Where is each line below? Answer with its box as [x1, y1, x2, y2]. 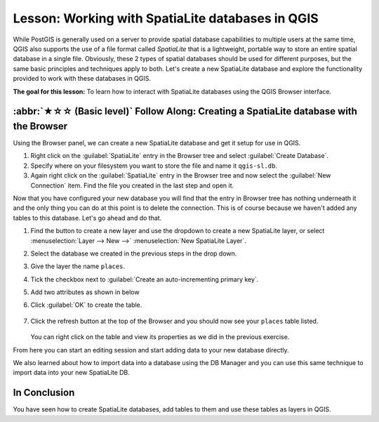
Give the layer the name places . [30, 262, 126, 270]
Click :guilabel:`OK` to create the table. [30, 301, 142, 309]
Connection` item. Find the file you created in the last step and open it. [30, 181, 234, 190]
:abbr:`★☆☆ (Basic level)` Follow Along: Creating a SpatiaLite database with [13, 105, 358, 117]
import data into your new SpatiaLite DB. [13, 369, 130, 377]
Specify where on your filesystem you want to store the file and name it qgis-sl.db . [30, 161, 277, 170]
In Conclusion [13, 387, 75, 399]
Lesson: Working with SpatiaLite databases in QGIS [13, 11, 319, 26]
